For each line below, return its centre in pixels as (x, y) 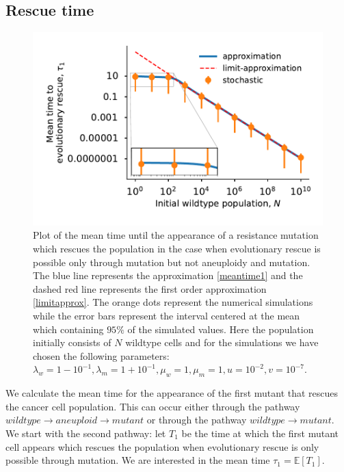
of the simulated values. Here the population (221, 329)
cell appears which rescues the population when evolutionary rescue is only (162, 446)
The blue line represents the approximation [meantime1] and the (168, 275)
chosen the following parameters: (101, 355)
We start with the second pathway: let (86, 433)
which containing (68, 329)
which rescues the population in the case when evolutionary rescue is (177, 249)
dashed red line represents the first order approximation (150, 288)
